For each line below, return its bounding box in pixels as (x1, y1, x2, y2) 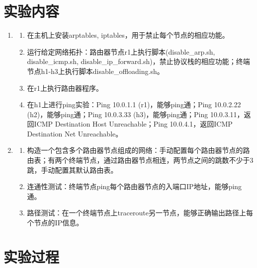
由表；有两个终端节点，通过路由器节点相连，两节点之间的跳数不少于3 (27, 155, 254, 165)
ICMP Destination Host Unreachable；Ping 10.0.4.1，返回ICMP (34, 119, 233, 129)
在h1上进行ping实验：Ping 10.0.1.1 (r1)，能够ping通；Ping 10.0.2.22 (27, 99, 241, 110)
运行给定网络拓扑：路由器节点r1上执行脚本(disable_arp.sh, (27, 46, 215, 57)
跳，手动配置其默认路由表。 (27, 164, 118, 175)
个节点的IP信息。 (27, 217, 84, 228)
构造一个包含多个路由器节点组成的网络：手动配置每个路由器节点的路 (27, 145, 250, 155)
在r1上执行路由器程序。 (27, 82, 103, 93)
